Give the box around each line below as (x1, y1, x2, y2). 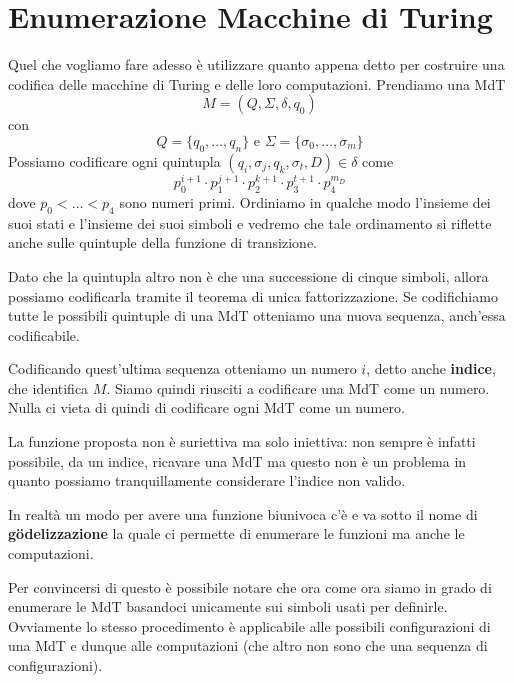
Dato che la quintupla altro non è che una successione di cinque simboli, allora (8, 265, 489, 286)
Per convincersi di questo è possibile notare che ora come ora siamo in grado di (8, 576, 492, 597)
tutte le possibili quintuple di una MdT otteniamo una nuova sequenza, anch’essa (8, 305, 506, 326)
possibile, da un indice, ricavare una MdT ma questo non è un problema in (8, 450, 467, 471)
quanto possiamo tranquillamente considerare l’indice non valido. (8, 470, 406, 491)
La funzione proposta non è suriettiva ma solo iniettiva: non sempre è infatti (8, 431, 476, 452)
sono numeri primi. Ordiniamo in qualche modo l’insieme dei (119, 191, 491, 212)
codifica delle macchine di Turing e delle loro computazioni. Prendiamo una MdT (8, 73, 506, 94)
